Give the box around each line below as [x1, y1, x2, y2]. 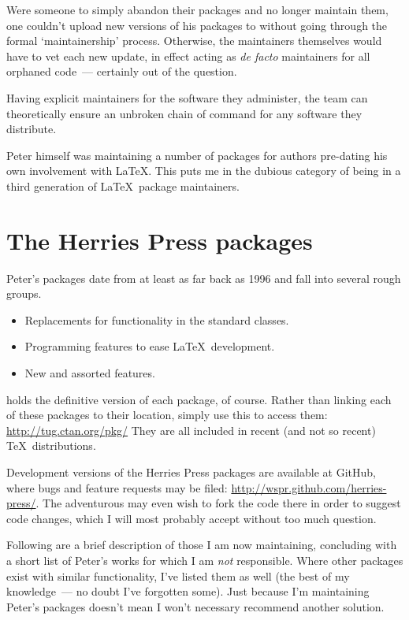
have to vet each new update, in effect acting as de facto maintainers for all [6, 47, 370, 64]
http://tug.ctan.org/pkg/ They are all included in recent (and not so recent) [6, 421, 376, 438]
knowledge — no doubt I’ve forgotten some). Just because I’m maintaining [6, 583, 370, 600]
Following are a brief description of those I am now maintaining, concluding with [6, 536, 397, 553]
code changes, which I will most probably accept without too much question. [6, 510, 377, 526]
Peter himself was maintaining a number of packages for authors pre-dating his [6, 147, 388, 163]
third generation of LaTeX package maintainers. [6, 177, 240, 194]
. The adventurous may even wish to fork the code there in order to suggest [35, 495, 401, 511]
